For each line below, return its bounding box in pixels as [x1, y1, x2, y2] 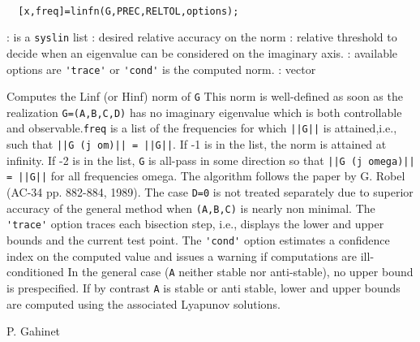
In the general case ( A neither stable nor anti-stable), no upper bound [67, 263, 414, 280]
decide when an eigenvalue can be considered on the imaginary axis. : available [6, 44, 398, 61]
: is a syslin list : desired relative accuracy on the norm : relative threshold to [6, 28, 397, 45]
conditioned [6, 263, 64, 280]
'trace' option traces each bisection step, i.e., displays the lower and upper [6, 215, 384, 232]
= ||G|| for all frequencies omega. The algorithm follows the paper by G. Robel [6, 167, 405, 184]
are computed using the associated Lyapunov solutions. [6, 295, 281, 312]
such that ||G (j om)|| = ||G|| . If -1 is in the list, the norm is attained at [6, 136, 387, 153]
